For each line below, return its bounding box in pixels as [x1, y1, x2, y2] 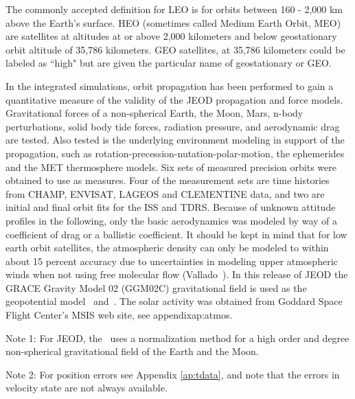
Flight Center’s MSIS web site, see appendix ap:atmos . [5, 308, 233, 322]
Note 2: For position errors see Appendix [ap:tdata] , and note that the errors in [5, 367, 340, 381]
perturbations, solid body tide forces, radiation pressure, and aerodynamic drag [5, 119, 340, 133]
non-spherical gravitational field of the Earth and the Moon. [5, 344, 259, 358]
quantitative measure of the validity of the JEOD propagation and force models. [5, 92, 343, 106]
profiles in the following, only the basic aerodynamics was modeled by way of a [5, 213, 337, 227]
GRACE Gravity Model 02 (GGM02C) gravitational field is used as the [5, 280, 307, 295]
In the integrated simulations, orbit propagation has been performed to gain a [5, 78, 334, 93]
